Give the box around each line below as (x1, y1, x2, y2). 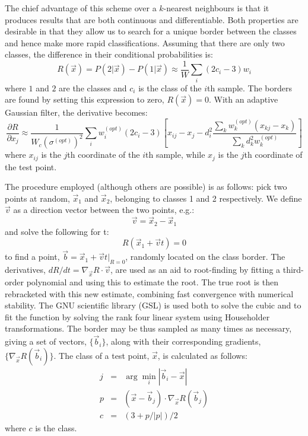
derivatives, (5, 263, 46, 276)
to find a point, (5, 250, 60, 263)
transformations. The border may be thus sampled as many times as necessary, (5, 322, 292, 335)
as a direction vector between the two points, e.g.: (13, 203, 195, 216)
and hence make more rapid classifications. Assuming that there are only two (5, 36, 285, 49)
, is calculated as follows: (157, 349, 247, 361)
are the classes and (59, 81, 127, 94)
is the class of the (138, 81, 202, 94)
